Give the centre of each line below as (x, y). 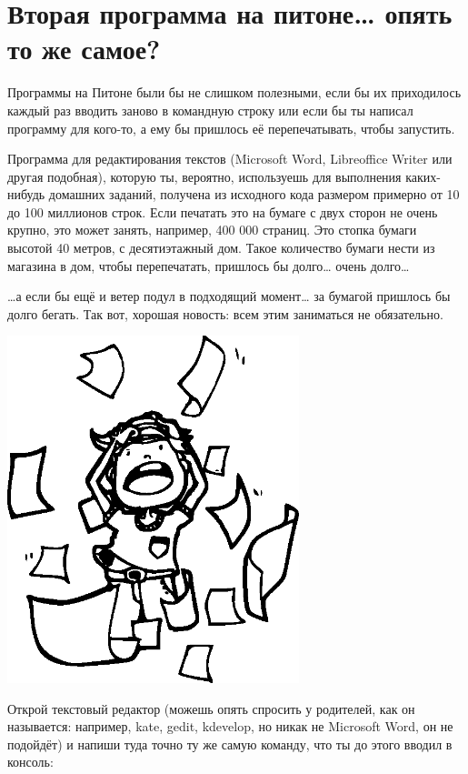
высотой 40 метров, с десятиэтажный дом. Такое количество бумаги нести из (221, 248)
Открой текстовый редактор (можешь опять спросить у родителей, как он (211, 708)
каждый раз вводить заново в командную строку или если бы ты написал (210, 110)
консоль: (30, 762)
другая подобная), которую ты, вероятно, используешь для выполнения (204, 176)
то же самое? (84, 49)
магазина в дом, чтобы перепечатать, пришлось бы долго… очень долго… (209, 265)
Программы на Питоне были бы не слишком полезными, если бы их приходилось (234, 92)
